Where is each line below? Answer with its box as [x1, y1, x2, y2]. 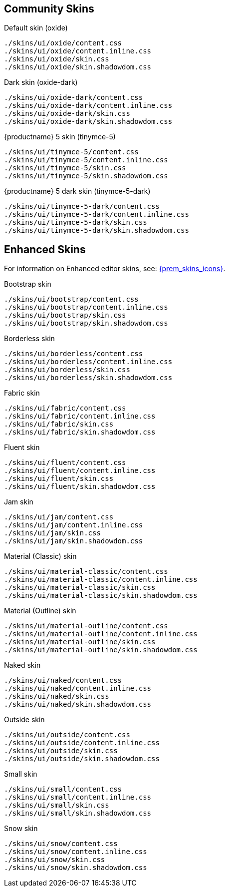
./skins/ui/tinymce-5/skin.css [4, 164, 126, 172]
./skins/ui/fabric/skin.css [4, 420, 114, 429]
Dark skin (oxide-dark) [4, 78, 78, 87]
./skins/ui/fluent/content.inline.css [4, 466, 156, 475]
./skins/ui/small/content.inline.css [4, 793, 152, 802]
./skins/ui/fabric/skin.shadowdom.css [4, 428, 156, 437]
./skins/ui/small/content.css [4, 785, 122, 794]
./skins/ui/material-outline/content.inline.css [4, 630, 198, 638]
